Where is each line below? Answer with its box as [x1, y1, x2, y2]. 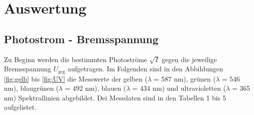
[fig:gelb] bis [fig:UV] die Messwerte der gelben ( [4, 73, 148, 83]
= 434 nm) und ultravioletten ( [132, 83, 226, 93]
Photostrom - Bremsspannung [4, 31, 159, 46]
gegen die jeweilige [162, 54, 217, 64]
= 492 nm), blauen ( [64, 83, 127, 93]
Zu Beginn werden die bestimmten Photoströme [4, 54, 148, 64]
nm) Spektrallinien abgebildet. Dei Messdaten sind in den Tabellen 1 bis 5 [4, 92, 226, 102]
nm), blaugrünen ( [4, 83, 59, 93]
